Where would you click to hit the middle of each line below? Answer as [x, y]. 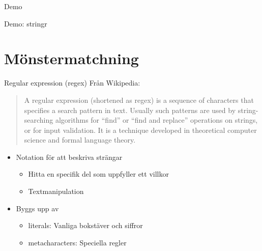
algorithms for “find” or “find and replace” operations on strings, [156, 120]
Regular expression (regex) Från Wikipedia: [72, 83]
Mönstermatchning [71, 58]
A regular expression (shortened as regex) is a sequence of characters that [139, 100]
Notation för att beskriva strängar [69, 157]
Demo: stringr [26, 23]
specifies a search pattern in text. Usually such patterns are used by [130, 110]
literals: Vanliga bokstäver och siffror [85, 225]
